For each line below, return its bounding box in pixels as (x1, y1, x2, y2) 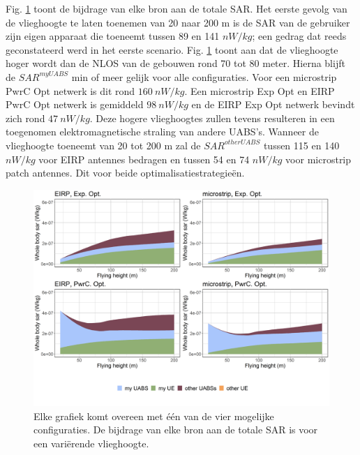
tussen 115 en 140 (263, 137, 340, 152)
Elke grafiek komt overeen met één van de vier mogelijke (33, 408, 274, 423)
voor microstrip (285, 151, 352, 166)
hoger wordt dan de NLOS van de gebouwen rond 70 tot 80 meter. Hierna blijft (6, 56, 345, 70)
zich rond (6, 110, 45, 125)
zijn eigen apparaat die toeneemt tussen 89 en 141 (6, 29, 220, 43)
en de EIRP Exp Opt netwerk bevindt (191, 97, 355, 112)
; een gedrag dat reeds (252, 29, 347, 43)
